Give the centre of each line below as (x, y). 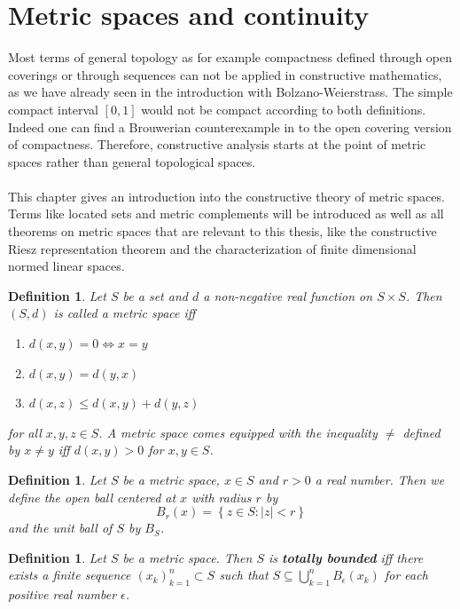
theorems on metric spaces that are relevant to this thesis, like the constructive (222, 231)
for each (406, 575)
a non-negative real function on (288, 295)
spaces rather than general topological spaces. (132, 161)
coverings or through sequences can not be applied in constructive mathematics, (225, 74)
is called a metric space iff (125, 313)
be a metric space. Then (187, 557)
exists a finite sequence (70, 575)
